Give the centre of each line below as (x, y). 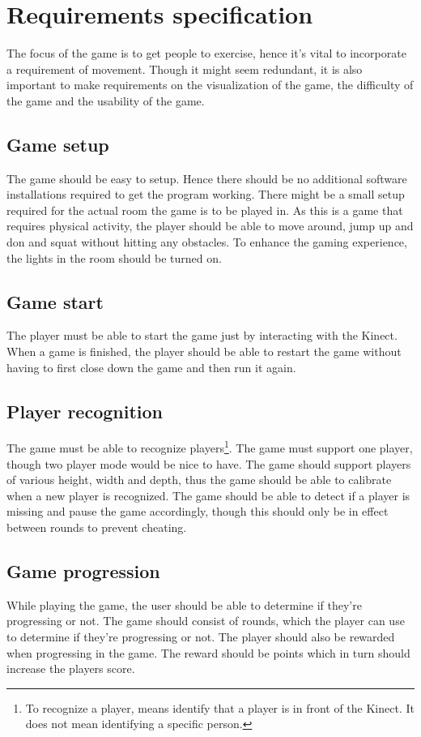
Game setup (58, 144)
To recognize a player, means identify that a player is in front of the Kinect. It (220, 707)
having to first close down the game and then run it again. (151, 367)
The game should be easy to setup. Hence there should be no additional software (207, 178)
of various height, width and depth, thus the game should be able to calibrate (199, 480)
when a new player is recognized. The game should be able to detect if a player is (208, 495)
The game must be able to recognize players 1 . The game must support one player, (210, 447)
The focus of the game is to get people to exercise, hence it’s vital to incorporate (206, 53)
